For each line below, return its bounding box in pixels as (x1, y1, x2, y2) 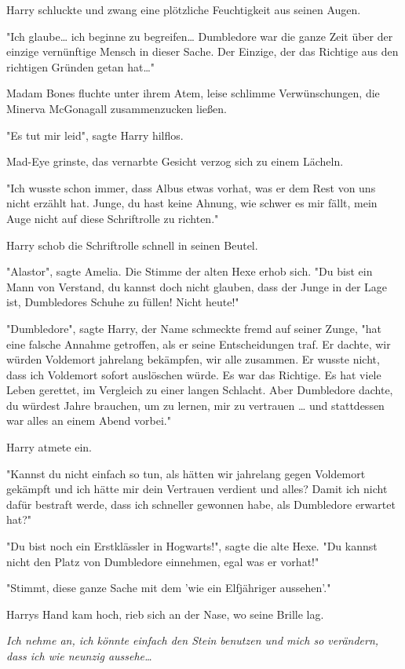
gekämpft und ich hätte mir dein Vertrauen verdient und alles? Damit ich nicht (6, 481, 388, 497)
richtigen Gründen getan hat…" (6, 58, 155, 75)
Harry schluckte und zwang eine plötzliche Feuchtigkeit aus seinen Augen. (6, 2, 361, 17)
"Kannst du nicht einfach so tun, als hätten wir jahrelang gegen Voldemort (6, 465, 366, 481)
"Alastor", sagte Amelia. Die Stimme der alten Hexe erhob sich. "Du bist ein (6, 263, 373, 280)
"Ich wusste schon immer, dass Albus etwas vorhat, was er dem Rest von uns (6, 179, 376, 196)
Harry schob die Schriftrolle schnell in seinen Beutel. (6, 236, 258, 253)
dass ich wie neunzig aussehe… (6, 648, 152, 664)
